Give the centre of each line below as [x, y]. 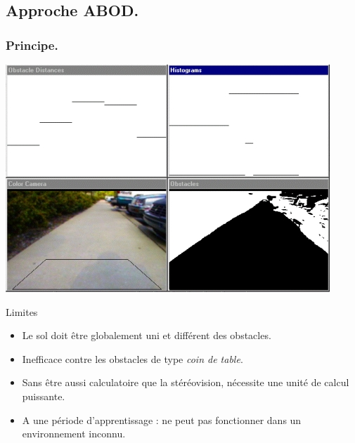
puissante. [44, 396]
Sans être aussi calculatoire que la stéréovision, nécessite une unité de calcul [186, 382]
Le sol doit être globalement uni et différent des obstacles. [147, 335]
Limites [22, 311]
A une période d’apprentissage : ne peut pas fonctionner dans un [162, 419]
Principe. [32, 45]
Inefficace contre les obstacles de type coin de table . [133, 358]
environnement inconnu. [74, 434]
